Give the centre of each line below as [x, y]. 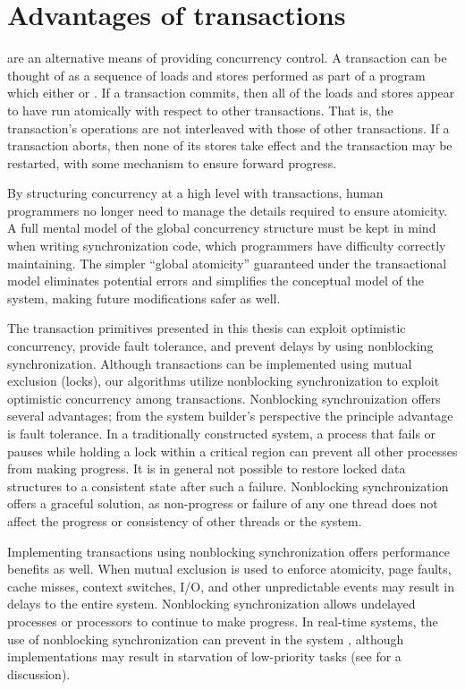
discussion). [39, 673]
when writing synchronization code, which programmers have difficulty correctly [227, 246]
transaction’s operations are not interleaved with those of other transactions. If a [228, 128]
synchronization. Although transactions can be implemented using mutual [210, 363]
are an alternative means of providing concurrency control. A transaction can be [227, 58]
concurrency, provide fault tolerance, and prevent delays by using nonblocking [220, 346]
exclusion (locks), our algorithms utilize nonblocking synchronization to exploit [224, 381]
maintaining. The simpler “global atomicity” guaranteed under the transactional [227, 263]
